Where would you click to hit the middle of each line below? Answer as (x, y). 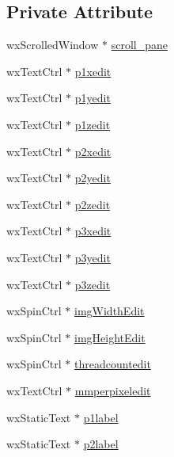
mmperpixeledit (113, 390)
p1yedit (93, 98)
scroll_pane (139, 45)
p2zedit (93, 204)
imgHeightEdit (110, 337)
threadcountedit (113, 364)
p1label (101, 417)
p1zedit (93, 124)
